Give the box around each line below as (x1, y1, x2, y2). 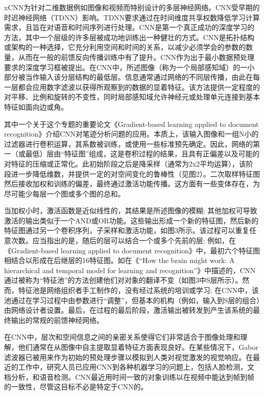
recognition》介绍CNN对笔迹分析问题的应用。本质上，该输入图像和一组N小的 (4, 128, 259, 139)
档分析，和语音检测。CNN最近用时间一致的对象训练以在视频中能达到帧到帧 (4, 371, 255, 382)
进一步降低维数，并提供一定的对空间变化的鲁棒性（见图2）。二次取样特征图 (11, 168, 260, 179)
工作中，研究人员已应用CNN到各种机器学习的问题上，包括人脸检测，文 (18, 361, 255, 372)
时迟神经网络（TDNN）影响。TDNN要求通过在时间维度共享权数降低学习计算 (4, 12, 260, 22)
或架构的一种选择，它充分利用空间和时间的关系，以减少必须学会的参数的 (4, 42, 246, 52)
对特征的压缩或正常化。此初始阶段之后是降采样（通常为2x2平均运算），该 (4, 158, 246, 169)
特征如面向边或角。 (4, 101, 68, 112)
